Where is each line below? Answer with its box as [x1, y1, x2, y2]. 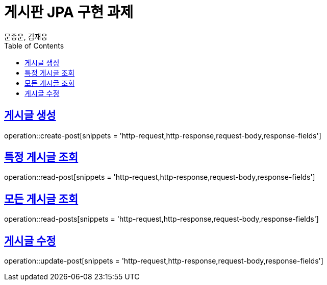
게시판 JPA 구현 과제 [4, 4, 134, 21]
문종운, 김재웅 [4, 32, 48, 41]
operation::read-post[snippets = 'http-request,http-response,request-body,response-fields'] [4, 173, 315, 182]
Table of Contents [4, 41, 64, 50]
